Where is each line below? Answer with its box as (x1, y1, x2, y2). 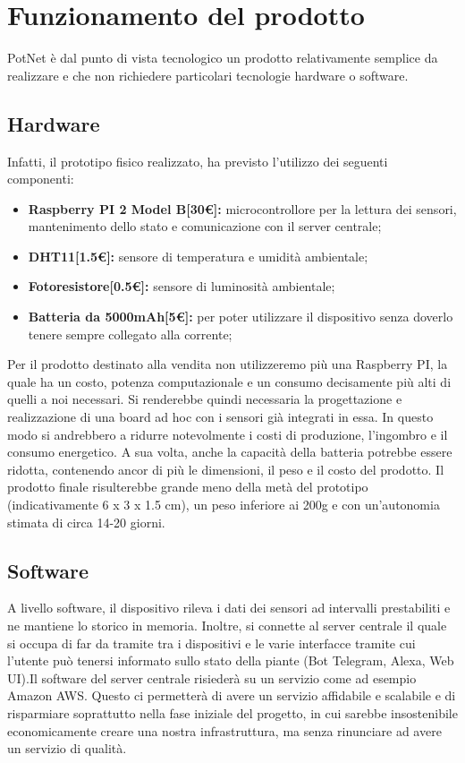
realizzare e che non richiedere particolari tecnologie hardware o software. (7, 65, 409, 84)
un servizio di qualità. (7, 739, 127, 758)
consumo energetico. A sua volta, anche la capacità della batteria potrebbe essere (7, 442, 452, 461)
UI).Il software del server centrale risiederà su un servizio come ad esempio (7, 668, 417, 687)
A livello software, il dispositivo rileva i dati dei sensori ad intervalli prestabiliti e (7, 598, 451, 617)
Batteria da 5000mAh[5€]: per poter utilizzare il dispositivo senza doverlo (28, 307, 453, 326)
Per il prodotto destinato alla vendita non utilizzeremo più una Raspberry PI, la (7, 355, 448, 373)
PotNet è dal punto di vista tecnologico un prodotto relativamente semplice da (7, 48, 438, 67)
